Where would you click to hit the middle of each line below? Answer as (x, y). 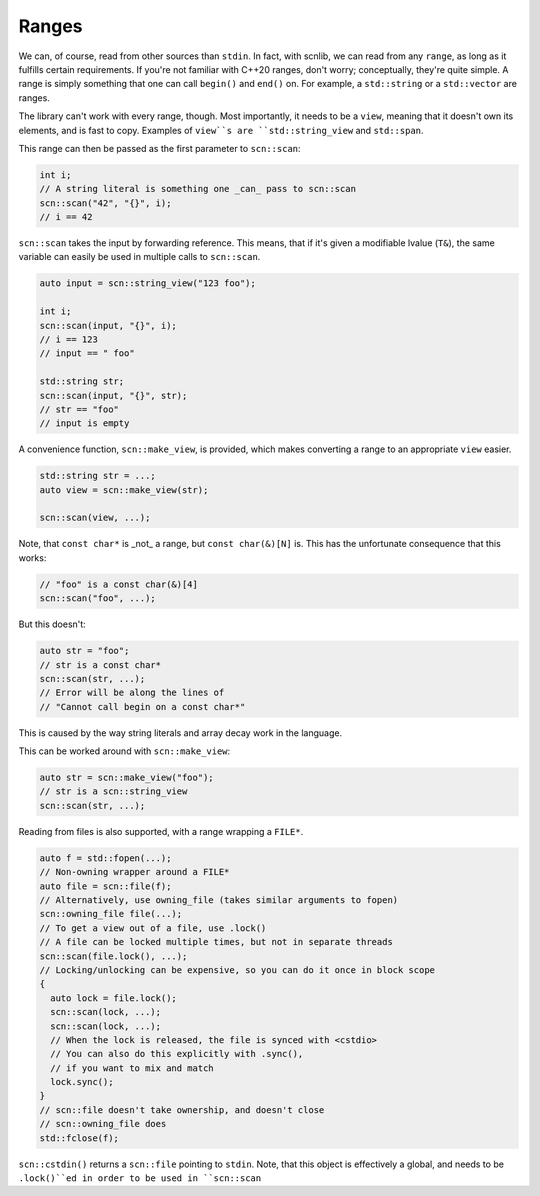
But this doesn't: (52, 624)
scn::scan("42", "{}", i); (105, 203)
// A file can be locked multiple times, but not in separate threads (216, 942)
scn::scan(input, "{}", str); (113, 395)
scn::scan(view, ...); (95, 518)
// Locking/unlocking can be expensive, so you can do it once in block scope (237, 969)
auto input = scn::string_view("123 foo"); (148, 283)
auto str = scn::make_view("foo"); (126, 778)
